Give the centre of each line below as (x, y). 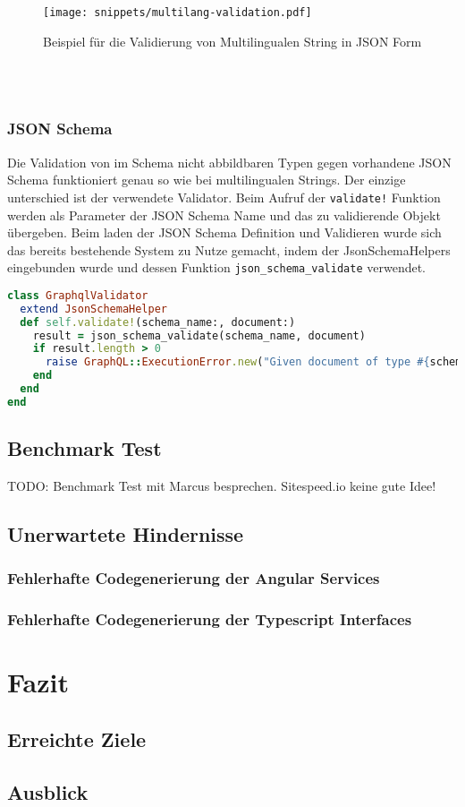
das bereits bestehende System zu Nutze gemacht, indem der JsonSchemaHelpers (229, 249)
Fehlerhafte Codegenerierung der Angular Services (194, 578)
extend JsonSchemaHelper (93, 309)
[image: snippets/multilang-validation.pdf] (178, 13)
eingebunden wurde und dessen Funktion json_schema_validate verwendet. (216, 267)
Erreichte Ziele (77, 738)
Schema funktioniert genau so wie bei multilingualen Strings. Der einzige (207, 180)
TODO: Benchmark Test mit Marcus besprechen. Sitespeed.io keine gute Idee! (222, 486)
